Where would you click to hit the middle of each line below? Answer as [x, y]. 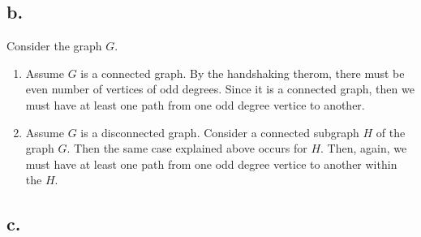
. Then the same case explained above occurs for [187, 148]
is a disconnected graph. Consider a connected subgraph [220, 132]
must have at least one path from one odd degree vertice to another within [211, 164]
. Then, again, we [364, 148]
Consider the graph [54, 46]
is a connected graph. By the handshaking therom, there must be [243, 73]
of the [391, 132]
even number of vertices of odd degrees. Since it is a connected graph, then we [220, 89]
